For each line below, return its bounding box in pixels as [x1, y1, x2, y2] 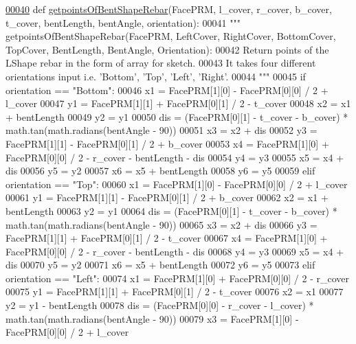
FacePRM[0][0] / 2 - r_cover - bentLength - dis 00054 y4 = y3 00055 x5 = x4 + [5, 150, 344, 164]
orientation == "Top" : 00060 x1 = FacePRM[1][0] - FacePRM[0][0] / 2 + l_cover [5, 176, 348, 191]
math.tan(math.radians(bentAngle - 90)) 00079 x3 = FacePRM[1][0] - [5, 311, 299, 325]
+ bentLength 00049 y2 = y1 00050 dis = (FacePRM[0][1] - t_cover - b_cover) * [5, 109, 348, 124]
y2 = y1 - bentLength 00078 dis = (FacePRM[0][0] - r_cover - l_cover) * [5, 298, 314, 312]
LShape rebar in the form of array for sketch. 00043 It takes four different [5, 56, 316, 70]
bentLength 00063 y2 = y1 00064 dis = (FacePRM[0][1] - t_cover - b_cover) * [5, 203, 337, 218]
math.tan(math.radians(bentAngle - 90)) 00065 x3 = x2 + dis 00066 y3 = [5, 217, 318, 231]
